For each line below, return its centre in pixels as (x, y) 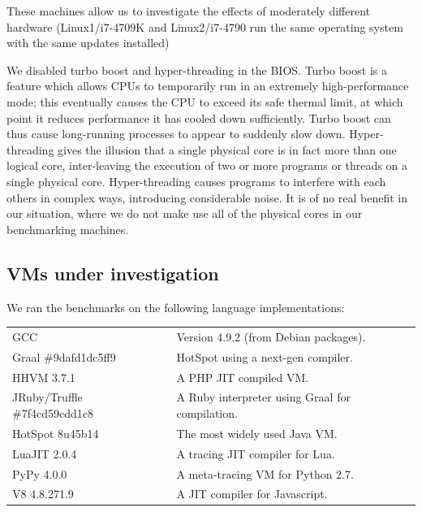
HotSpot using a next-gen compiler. (265, 356)
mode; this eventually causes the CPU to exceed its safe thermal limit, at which (205, 101)
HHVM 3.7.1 (44, 377)
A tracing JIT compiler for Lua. (256, 453)
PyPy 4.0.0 (40, 473)
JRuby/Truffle (47, 397)
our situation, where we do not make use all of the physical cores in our (185, 213)
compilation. (207, 412)
